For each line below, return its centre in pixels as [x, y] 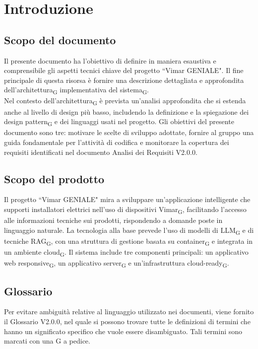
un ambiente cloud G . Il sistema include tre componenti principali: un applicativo [126, 252]
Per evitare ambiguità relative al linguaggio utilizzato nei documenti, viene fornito [129, 312]
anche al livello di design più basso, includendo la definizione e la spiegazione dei [127, 111]
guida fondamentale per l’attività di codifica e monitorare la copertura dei [117, 142]
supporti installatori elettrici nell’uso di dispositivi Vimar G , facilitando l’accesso [125, 209]
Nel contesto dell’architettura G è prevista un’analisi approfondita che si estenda [125, 101]
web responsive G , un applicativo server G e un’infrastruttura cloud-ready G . [117, 263]
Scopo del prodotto [54, 178]
